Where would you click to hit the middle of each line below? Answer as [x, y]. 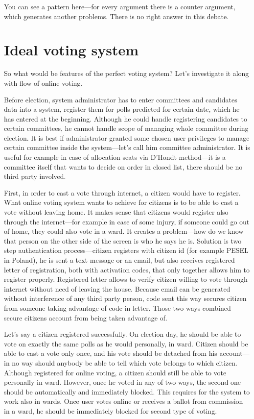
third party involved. [35, 176]
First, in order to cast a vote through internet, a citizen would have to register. [122, 192]
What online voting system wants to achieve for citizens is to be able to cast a [121, 202]
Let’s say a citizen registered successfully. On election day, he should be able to [123, 334]
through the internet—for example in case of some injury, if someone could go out [127, 221]
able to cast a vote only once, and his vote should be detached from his [111, 353]
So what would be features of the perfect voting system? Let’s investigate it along [127, 73]
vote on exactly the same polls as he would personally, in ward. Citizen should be [126, 343]
